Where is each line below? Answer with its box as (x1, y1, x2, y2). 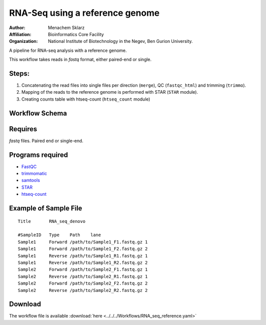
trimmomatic (21, 171, 47, 177)
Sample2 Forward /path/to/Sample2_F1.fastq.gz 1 (18, 267, 148, 272)
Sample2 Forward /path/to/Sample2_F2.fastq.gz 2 (18, 281, 148, 286)
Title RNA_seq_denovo (18, 218, 86, 224)
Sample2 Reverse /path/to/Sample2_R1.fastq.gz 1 (18, 274, 148, 279)
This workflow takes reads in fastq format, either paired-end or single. (9, 57, 152, 63)
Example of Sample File (9, 204, 82, 212)
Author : (9, 25, 26, 31)
